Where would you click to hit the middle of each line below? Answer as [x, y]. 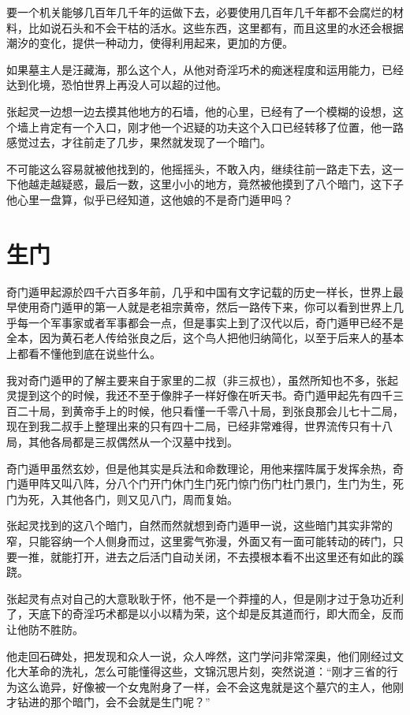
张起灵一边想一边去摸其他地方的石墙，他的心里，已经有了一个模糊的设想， [199, 111]
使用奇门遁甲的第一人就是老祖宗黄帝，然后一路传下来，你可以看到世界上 [205, 307]
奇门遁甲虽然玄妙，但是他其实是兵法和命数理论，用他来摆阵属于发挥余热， [199, 468]
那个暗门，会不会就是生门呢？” [130, 702]
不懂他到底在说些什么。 [100, 354]
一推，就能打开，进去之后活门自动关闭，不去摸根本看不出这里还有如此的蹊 [210, 556]
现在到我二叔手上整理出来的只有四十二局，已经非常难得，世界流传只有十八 [199, 426]
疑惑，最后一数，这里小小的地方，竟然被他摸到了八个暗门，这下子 [232, 184]
